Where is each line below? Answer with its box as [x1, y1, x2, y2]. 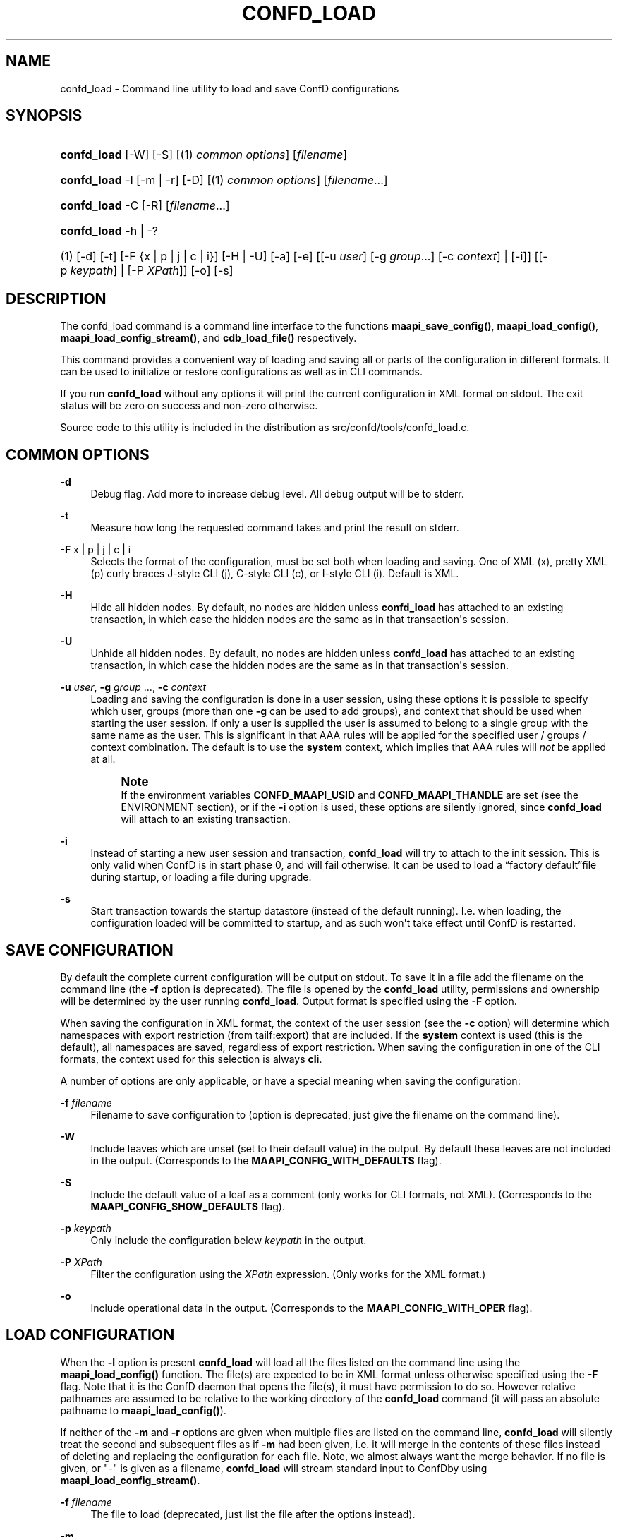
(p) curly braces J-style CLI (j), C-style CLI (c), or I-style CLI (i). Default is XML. [90, 567, 459, 580]
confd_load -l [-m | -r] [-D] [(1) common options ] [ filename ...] [60, 173, 388, 188]
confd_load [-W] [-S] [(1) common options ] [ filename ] [60, 147, 347, 162]
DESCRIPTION [6, 289, 107, 308]
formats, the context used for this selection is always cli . [60, 1052, 322, 1065]
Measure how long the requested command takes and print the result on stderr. [90, 522, 459, 534]
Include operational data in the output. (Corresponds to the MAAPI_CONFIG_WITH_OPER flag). [90, 1301, 533, 1314]
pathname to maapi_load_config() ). [60, 1404, 226, 1416]
